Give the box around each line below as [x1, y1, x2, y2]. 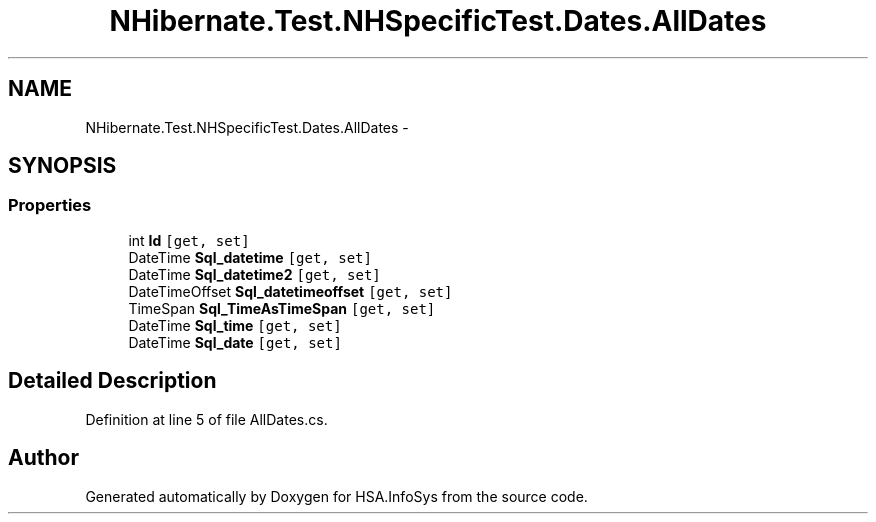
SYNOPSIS [8, 153, 117, 179]
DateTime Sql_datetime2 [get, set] [128, 265, 381, 283]
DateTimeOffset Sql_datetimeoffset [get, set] [128, 282, 453, 300]
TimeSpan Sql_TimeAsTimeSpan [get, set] [128, 299, 436, 317]
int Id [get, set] [128, 231, 250, 249]
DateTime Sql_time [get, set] [128, 316, 342, 334]
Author [8, 445, 79, 471]
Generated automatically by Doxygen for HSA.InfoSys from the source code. [85, 487, 588, 505]
